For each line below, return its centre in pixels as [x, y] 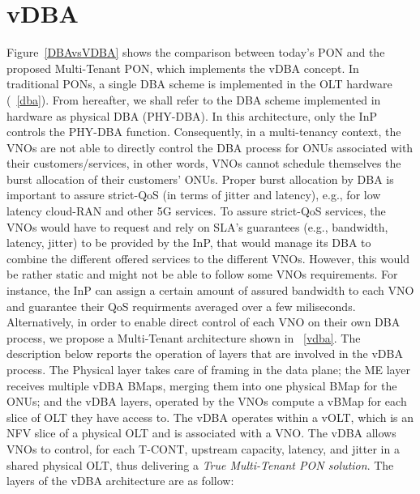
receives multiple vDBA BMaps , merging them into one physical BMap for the [202, 385]
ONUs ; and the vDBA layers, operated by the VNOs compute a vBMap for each [207, 401]
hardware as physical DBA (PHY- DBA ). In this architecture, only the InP [192, 115]
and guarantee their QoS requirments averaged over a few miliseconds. [181, 306]
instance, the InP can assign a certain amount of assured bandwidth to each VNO [210, 290]
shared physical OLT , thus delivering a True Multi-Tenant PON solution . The [200, 464]
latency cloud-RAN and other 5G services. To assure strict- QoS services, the [196, 211]
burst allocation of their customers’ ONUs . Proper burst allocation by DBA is [200, 179]
